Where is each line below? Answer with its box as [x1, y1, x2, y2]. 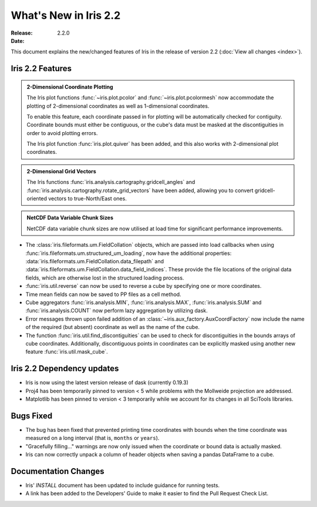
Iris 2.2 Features [11, 63, 72, 73]
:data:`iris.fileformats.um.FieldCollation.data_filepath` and [25, 257, 164, 264]
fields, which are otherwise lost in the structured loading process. [25, 274, 184, 281]
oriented [26, 195, 47, 202]
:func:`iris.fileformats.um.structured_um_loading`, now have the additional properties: [25, 250, 232, 257]
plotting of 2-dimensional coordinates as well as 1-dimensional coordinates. [26, 102, 210, 109]
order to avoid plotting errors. [26, 129, 98, 136]
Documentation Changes [11, 466, 104, 476]
